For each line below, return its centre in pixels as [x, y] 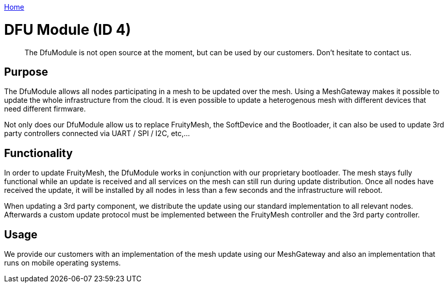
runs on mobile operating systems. [62, 263]
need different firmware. [45, 109]
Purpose [26, 72]
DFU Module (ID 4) [68, 29]
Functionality [38, 153]
